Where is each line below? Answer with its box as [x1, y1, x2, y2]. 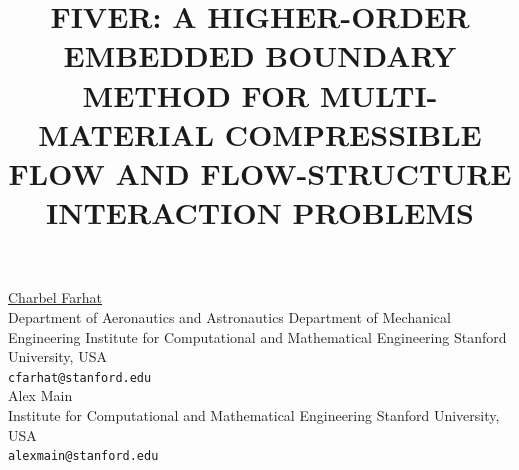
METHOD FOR [82, 74, 310, 115]
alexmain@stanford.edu [8, 449, 159, 464]
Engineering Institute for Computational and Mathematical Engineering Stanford [8, 326, 507, 347]
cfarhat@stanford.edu [8, 370, 152, 385]
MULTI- [320, 74, 438, 115]
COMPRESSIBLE [224, 113, 482, 154]
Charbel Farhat [8, 287, 103, 308]
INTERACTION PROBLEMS [46, 192, 474, 233]
